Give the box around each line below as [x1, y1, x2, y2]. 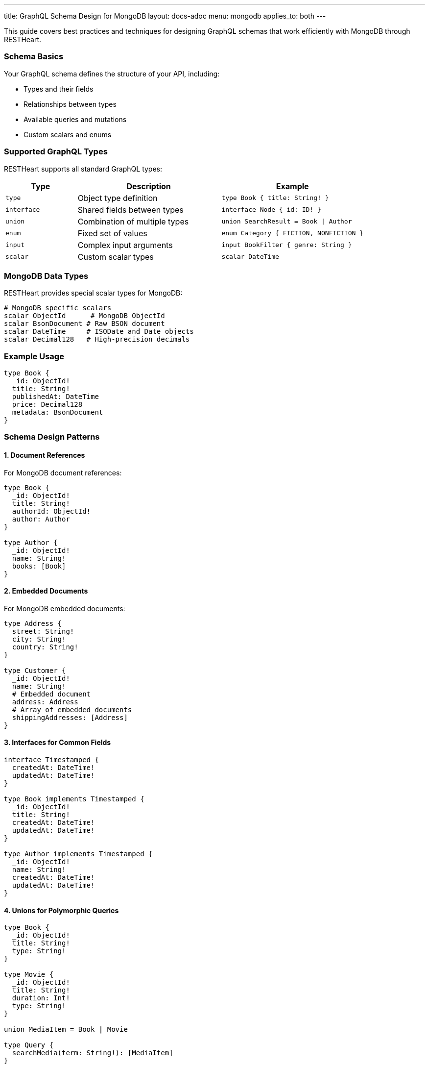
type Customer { [4, 666, 66, 674]
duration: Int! [12, 994, 70, 1002]
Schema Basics [4, 51, 64, 62]
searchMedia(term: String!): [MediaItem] [12, 1049, 173, 1057]
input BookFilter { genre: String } [221, 241, 352, 248]
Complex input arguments [77, 240, 173, 250]
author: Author [12, 515, 70, 523]
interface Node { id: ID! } [221, 206, 321, 213]
